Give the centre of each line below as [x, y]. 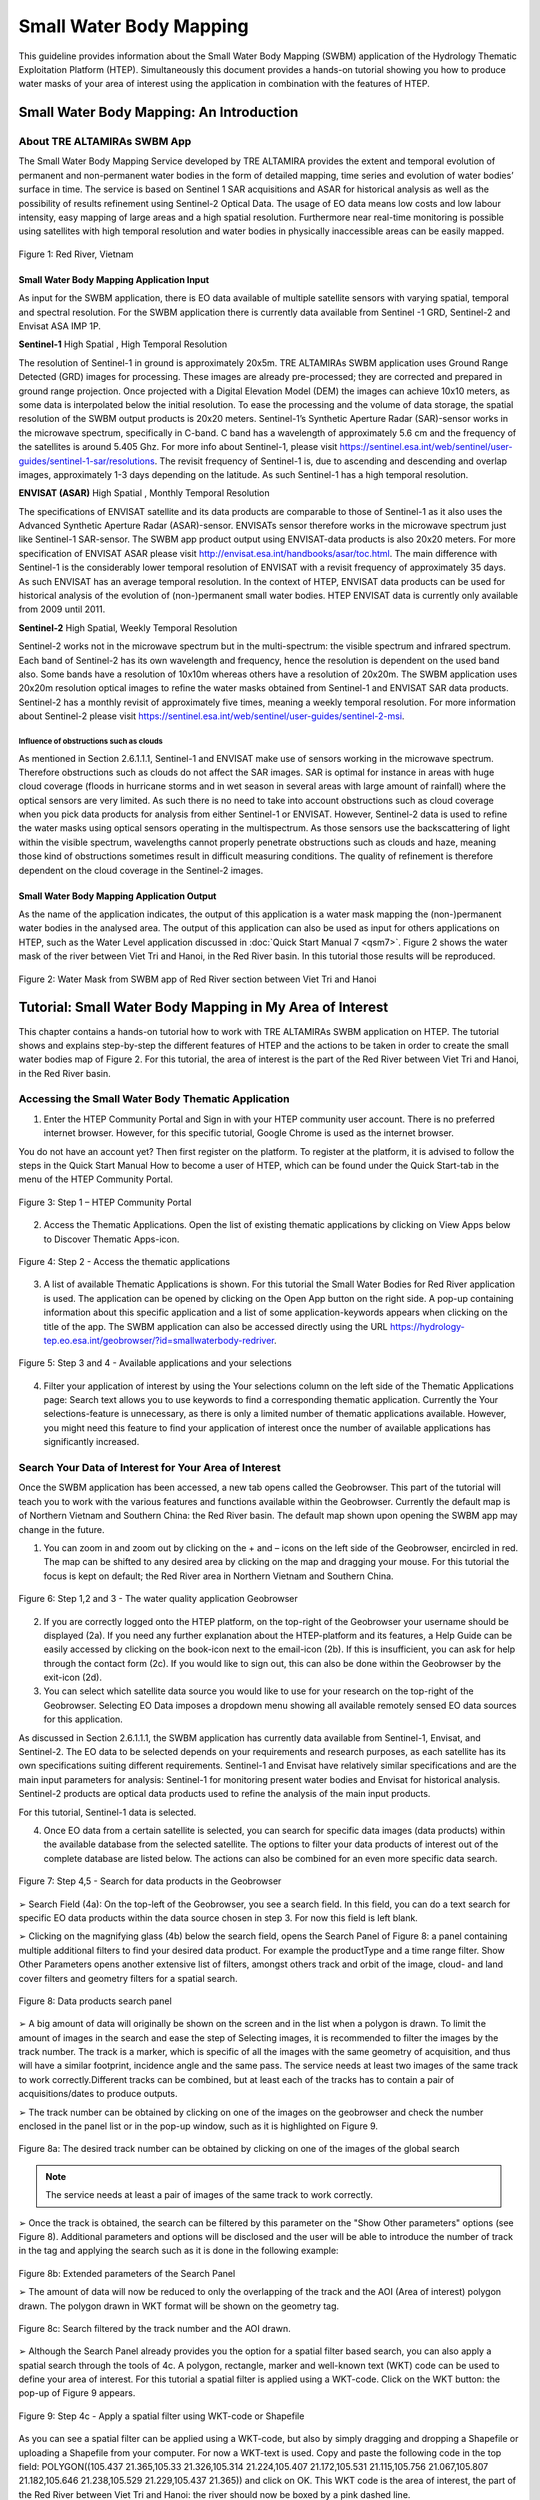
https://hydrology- [427, 1326]
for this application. [83, 1719]
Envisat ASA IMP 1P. [60, 326]
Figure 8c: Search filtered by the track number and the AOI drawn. [154, 2328]
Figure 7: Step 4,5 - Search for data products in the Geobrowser [150, 1881]
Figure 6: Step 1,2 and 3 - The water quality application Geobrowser [158, 1599]
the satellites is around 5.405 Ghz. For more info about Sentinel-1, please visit [178, 447]
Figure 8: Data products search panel [95, 2001]
